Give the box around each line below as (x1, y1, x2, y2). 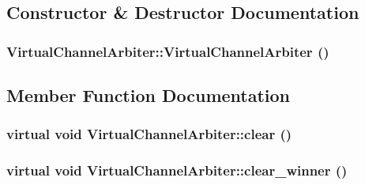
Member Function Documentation (6, 83, 291, 108)
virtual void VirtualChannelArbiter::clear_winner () (6, 160, 348, 180)
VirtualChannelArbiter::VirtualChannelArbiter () (6, 41, 329, 61)
